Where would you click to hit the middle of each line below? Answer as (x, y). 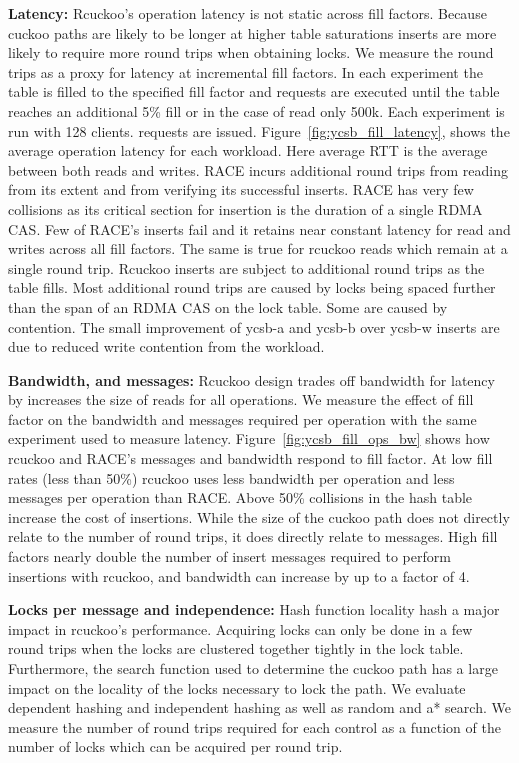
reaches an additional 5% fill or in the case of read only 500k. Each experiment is (256, 110)
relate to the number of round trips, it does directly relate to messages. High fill (253, 536)
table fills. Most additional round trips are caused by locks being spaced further (252, 287)
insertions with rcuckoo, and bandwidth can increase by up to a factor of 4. (239, 575)
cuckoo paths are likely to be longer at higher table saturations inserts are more (252, 32)
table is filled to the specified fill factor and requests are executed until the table (254, 91)
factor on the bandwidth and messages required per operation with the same (242, 418)
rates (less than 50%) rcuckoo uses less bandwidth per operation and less (231, 477)
